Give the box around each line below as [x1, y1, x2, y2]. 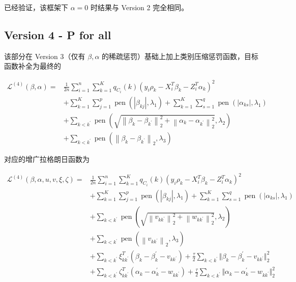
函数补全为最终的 [4, 61, 61, 71]
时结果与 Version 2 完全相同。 [90, 2, 189, 12]
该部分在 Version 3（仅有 [4, 50, 85, 61]
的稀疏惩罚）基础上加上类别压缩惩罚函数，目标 [102, 50, 259, 61]
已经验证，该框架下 [4, 2, 68, 12]
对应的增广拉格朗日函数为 [4, 154, 90, 164]
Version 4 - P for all [4, 26, 111, 42]
